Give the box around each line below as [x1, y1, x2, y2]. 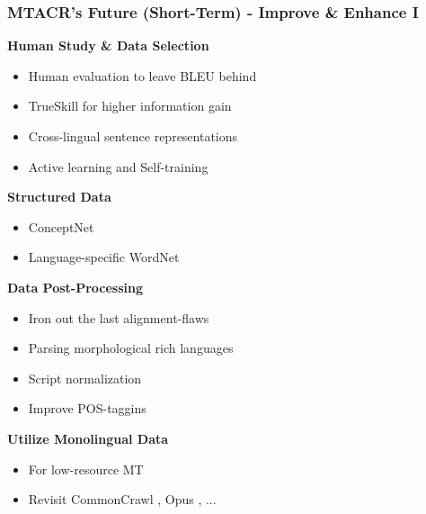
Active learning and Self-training [28, 157, 209, 176]
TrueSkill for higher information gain [28, 96, 232, 115]
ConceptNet [28, 217, 94, 236]
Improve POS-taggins [28, 399, 146, 418]
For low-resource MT [28, 459, 144, 478]
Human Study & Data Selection [7, 36, 209, 55]
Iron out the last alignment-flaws [28, 308, 209, 327]
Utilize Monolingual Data [7, 428, 169, 447]
